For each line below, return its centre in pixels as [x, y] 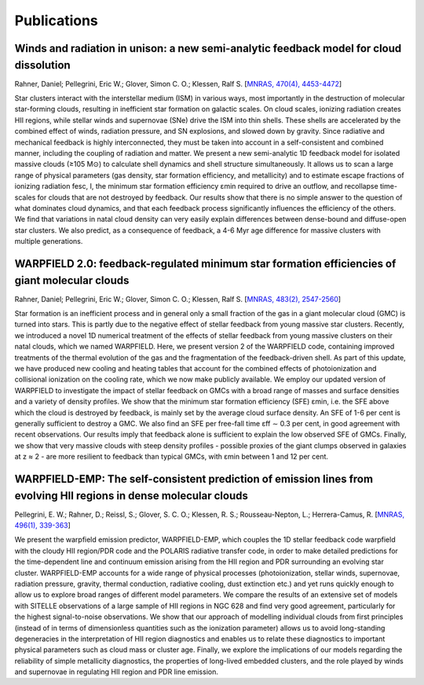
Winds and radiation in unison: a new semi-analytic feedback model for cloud [208, 48]
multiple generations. [49, 241]
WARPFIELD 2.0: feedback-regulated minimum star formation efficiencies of [205, 263]
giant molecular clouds [72, 280]
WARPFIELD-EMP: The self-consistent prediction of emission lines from [194, 479]
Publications [56, 20]
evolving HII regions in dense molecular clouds [132, 495]
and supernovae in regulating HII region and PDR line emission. [117, 672]
